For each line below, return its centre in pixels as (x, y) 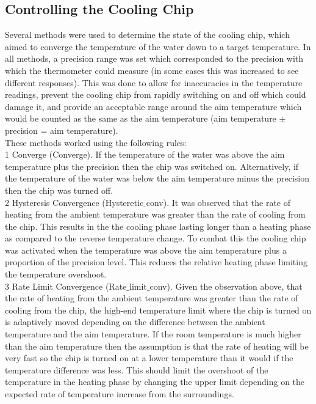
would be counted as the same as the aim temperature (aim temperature (141, 118)
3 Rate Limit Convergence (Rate (66, 286)
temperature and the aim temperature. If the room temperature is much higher (153, 334)
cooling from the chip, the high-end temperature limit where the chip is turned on (158, 310)
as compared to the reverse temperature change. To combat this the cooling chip (156, 238)
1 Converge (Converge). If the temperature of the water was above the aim (145, 154)
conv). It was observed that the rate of (218, 202)
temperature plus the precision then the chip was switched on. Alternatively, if (152, 166)
